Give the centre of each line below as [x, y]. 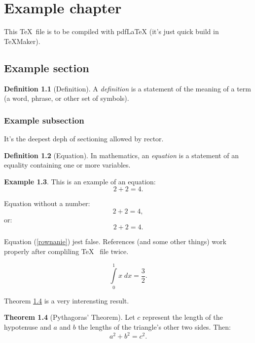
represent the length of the [183, 317]
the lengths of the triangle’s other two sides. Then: [154, 326]
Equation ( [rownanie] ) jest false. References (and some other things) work [115, 241]
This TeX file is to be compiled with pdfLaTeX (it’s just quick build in [111, 31]
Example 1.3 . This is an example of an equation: [80, 181]
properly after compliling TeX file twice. [66, 251]
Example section [47, 67]
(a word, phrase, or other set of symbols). [67, 98]
